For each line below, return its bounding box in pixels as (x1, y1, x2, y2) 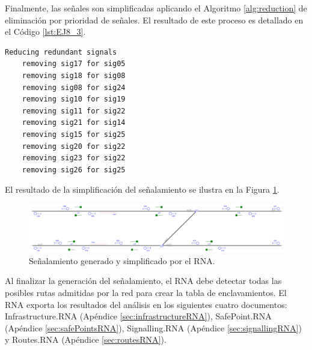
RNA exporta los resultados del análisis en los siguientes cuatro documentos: (5, 298, 287, 310)
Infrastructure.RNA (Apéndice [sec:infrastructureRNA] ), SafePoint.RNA (5, 310, 272, 322)
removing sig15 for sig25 (22, 130, 126, 139)
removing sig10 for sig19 (22, 95, 126, 104)
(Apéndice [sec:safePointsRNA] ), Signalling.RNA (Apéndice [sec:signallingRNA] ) (5, 321, 302, 334)
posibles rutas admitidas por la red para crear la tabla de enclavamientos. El (5, 286, 287, 299)
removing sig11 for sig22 (22, 106, 126, 115)
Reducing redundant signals (5, 47, 117, 56)
